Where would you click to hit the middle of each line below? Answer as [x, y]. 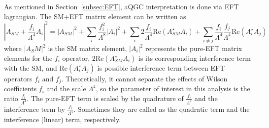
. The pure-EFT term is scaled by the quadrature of [105, 98]
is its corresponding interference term [194, 58]
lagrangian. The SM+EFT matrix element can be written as [95, 16]
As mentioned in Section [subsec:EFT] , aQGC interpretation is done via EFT [121, 6]
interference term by [34, 109]
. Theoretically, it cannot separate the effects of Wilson [144, 78]
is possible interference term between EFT [161, 67]
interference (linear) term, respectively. [63, 119]
